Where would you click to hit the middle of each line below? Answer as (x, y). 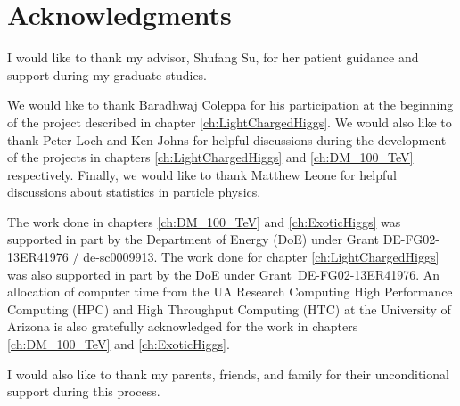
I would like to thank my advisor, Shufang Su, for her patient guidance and (213, 57)
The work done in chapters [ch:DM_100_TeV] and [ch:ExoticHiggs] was (204, 221)
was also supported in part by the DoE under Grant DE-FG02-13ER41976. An (223, 274)
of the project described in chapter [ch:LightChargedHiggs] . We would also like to (230, 122)
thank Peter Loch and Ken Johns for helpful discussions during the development (227, 139)
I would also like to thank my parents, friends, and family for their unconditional (228, 374)
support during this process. (84, 391)
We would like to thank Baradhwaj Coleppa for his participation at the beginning (230, 105)
